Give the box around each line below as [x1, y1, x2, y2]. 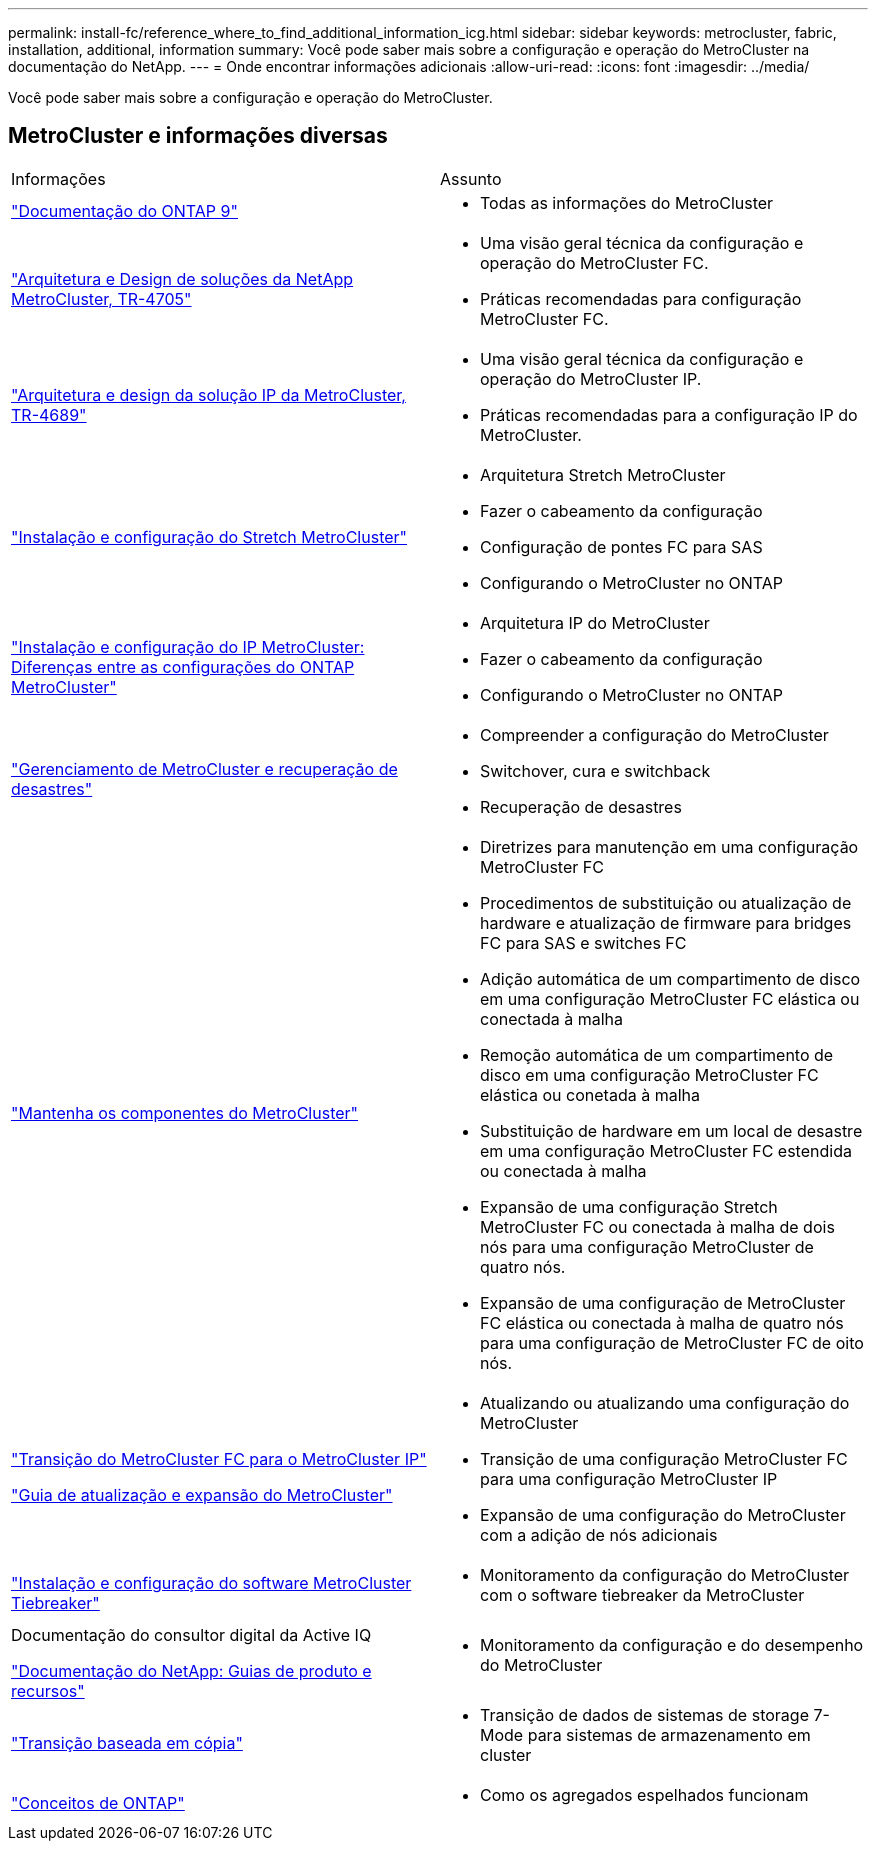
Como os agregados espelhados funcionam [480, 1784, 809, 1805]
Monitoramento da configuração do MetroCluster [480, 1564, 850, 1585]
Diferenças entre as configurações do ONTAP [11, 656, 355, 677]
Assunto [440, 168, 502, 189]
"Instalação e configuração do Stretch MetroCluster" [11, 526, 408, 547]
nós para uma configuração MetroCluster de [480, 1236, 814, 1257]
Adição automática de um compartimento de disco [480, 968, 861, 989]
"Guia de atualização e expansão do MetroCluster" [11, 1484, 393, 1505]
